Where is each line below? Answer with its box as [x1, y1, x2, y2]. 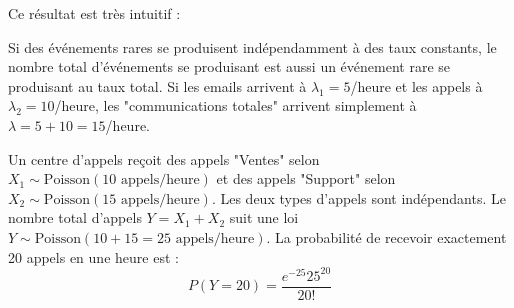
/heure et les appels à [350, 75, 483, 96]
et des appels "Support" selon [216, 168, 396, 189]
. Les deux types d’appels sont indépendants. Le [211, 187, 506, 208]
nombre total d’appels [8, 207, 142, 228]
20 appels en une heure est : [8, 246, 179, 267]
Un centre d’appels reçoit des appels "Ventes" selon [8, 148, 320, 169]
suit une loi [229, 207, 299, 228]
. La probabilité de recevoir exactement [266, 226, 507, 247]
